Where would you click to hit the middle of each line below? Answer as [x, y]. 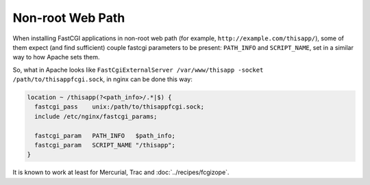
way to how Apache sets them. [56, 57]
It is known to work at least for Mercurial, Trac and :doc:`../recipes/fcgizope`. [121, 172]
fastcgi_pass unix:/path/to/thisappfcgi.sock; [120, 107]
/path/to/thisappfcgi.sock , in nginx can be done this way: [103, 79]
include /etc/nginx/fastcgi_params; [96, 116]
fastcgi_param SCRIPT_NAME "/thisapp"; [105, 145]
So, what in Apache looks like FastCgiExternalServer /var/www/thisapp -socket [138, 70]
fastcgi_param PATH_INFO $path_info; [105, 136]
